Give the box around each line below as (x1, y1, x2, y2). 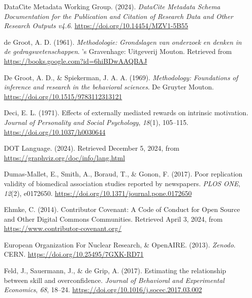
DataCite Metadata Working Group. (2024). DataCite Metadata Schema (4, 1, 220, 11)
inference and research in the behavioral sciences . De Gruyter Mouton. (4, 82, 214, 92)
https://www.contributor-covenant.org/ (4, 223, 122, 233)
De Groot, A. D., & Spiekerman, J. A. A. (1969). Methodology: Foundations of (4, 72, 238, 82)
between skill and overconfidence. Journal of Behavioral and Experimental (4, 275, 225, 285)
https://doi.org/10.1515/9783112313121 (4, 91, 122, 101)
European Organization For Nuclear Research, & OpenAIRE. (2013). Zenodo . (4, 239, 236, 249)
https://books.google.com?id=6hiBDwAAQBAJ (4, 55, 147, 66)
